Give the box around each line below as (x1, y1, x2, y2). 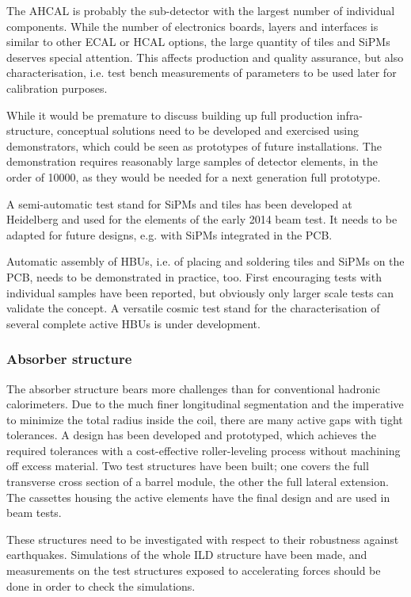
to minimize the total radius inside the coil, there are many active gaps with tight (6, 411, 403, 427)
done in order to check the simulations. (6, 577, 196, 594)
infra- (336, 106, 363, 123)
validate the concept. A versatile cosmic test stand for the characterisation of (6, 300, 380, 316)
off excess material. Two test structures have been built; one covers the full (6, 457, 369, 474)
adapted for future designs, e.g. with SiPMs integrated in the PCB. (6, 226, 333, 243)
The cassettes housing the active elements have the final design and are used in (6, 488, 390, 505)
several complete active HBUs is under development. (6, 315, 261, 331)
